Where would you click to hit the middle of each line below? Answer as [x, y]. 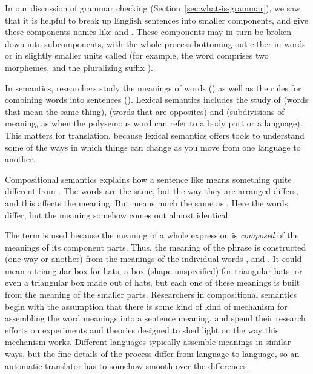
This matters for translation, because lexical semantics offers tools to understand [155, 135]
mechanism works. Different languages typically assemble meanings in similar [148, 342]
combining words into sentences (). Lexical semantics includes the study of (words [157, 100]
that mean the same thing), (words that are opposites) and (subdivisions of [145, 111]
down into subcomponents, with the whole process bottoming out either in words [155, 43]
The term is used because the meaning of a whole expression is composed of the [152, 235]
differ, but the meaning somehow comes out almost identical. [118, 215]
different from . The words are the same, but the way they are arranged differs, [152, 191]
